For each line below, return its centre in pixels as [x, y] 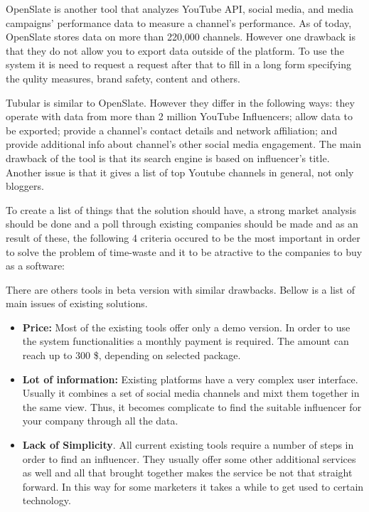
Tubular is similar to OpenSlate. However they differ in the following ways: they [180, 102]
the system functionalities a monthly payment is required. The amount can [186, 341]
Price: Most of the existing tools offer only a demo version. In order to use [186, 327]
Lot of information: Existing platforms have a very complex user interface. [190, 379]
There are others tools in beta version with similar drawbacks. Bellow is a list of [180, 289]
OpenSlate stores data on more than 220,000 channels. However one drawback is [181, 37]
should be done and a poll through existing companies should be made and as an [182, 224]
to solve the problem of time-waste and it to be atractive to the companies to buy [184, 251]
